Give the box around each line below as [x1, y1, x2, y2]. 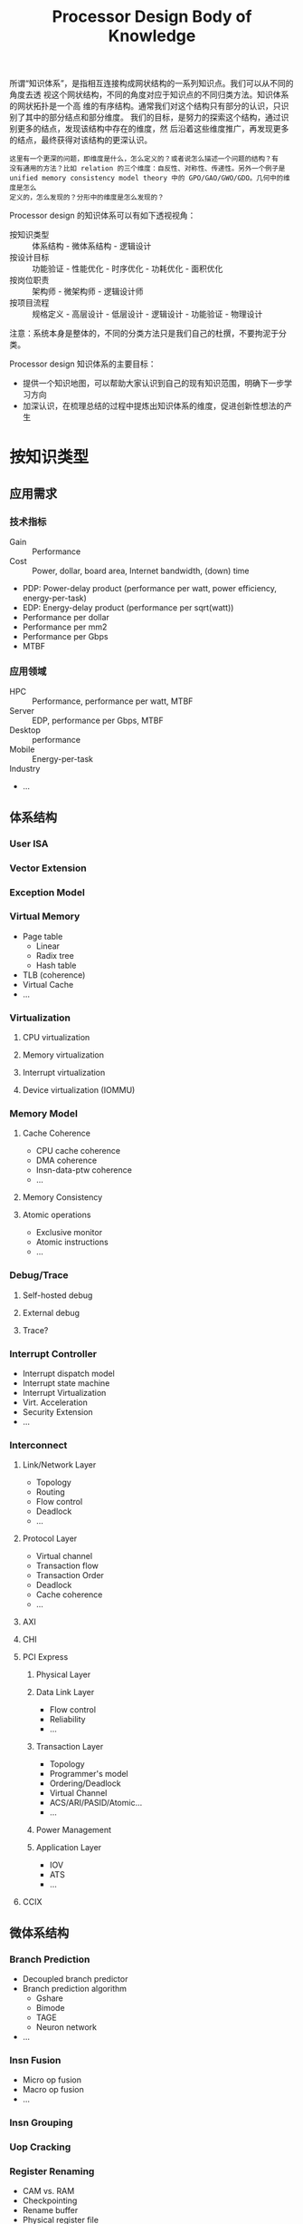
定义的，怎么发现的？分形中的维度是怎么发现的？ [9, 193, 165, 202]
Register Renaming [9, 2165, 95, 2178]
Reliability [49, 1714, 86, 1725]
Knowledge [108, 25, 196, 46]
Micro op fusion [22, 2074, 82, 2085]
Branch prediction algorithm [22, 1983, 128, 1994]
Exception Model [9, 886, 86, 899]
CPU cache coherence [35, 1146, 120, 1156]
